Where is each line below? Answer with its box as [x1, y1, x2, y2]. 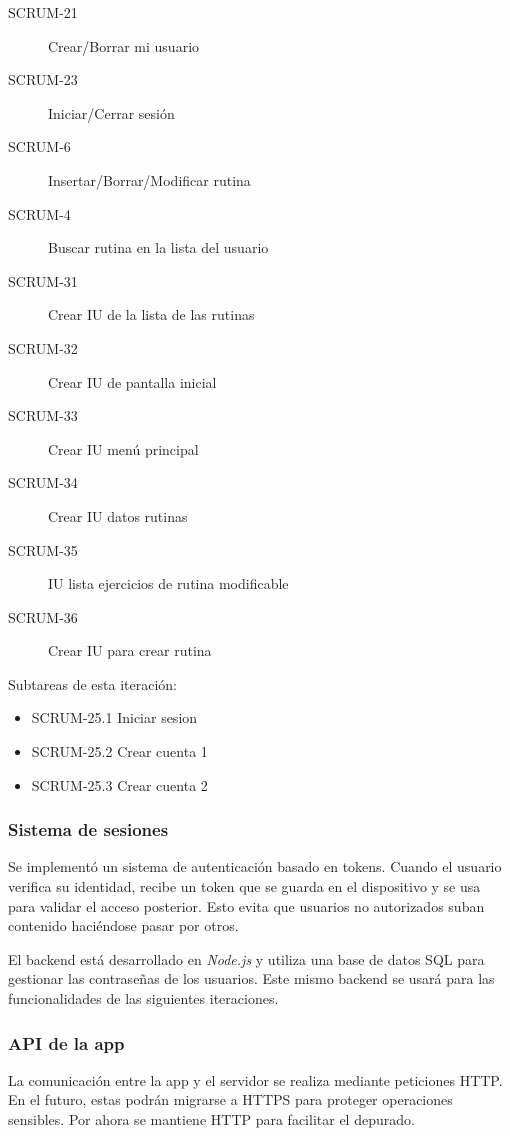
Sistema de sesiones [8, 817, 169, 842]
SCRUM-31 [8, 270, 78, 291]
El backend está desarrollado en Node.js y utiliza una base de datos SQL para [8, 948, 485, 969]
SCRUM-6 [8, 136, 71, 157]
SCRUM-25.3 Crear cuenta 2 [31, 774, 208, 795]
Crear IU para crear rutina [48, 640, 212, 661]
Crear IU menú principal [48, 438, 199, 459]
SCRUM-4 [8, 203, 71, 224]
